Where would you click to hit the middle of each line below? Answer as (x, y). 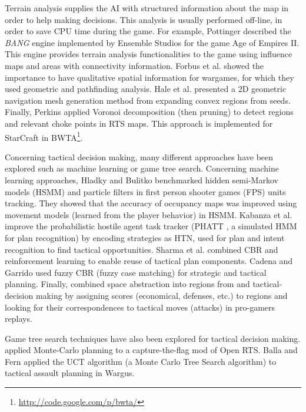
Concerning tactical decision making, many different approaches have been (139, 156)
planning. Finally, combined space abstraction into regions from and (127, 284)
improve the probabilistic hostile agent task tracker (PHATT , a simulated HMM (151, 226)
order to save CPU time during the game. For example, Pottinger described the (148, 31)
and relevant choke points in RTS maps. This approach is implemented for (139, 123)
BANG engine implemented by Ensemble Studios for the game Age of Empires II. (152, 42)
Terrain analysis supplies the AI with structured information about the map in (147, 8)
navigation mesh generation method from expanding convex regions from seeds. (148, 100)
